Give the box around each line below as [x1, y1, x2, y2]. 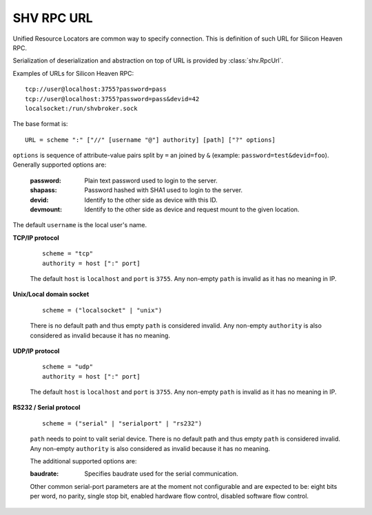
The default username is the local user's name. [12, 221, 147, 229]
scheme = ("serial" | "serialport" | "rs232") [42, 419, 203, 427]
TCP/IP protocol [12, 233, 60, 242]
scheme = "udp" [42, 363, 94, 371]
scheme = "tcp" [42, 250, 94, 257]
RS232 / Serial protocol [12, 403, 81, 412]
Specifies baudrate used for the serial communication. [84, 470, 238, 478]
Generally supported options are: [12, 160, 107, 169]
